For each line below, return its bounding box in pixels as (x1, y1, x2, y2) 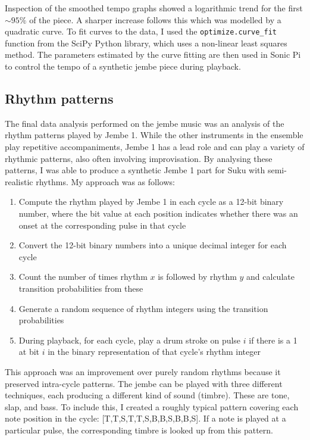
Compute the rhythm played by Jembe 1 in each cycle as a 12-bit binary (18, 195, 284, 208)
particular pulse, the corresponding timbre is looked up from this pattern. (5, 423, 273, 436)
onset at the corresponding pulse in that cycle (18, 219, 186, 231)
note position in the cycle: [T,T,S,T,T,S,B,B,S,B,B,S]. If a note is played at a (5, 412, 286, 425)
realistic (5, 175, 33, 188)
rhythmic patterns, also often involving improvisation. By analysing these (5, 152, 273, 164)
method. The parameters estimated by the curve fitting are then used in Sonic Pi (5, 48, 301, 61)
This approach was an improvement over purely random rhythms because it (5, 365, 281, 377)
